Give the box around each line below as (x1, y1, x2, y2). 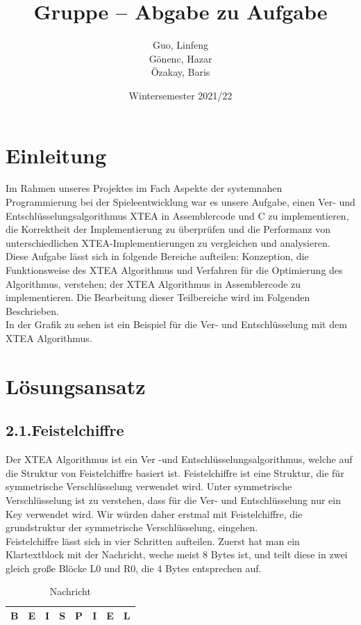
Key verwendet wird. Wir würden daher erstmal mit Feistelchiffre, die (6, 506, 303, 521)
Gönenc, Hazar (149, 51, 212, 65)
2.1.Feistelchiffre (6, 419, 124, 441)
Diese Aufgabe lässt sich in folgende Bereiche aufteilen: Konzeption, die (6, 249, 309, 263)
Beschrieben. (6, 303, 59, 318)
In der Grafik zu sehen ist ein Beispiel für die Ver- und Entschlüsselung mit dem (6, 317, 347, 332)
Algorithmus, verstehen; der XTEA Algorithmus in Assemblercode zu (6, 276, 301, 291)
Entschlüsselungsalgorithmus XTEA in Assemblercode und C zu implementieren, (6, 208, 349, 222)
